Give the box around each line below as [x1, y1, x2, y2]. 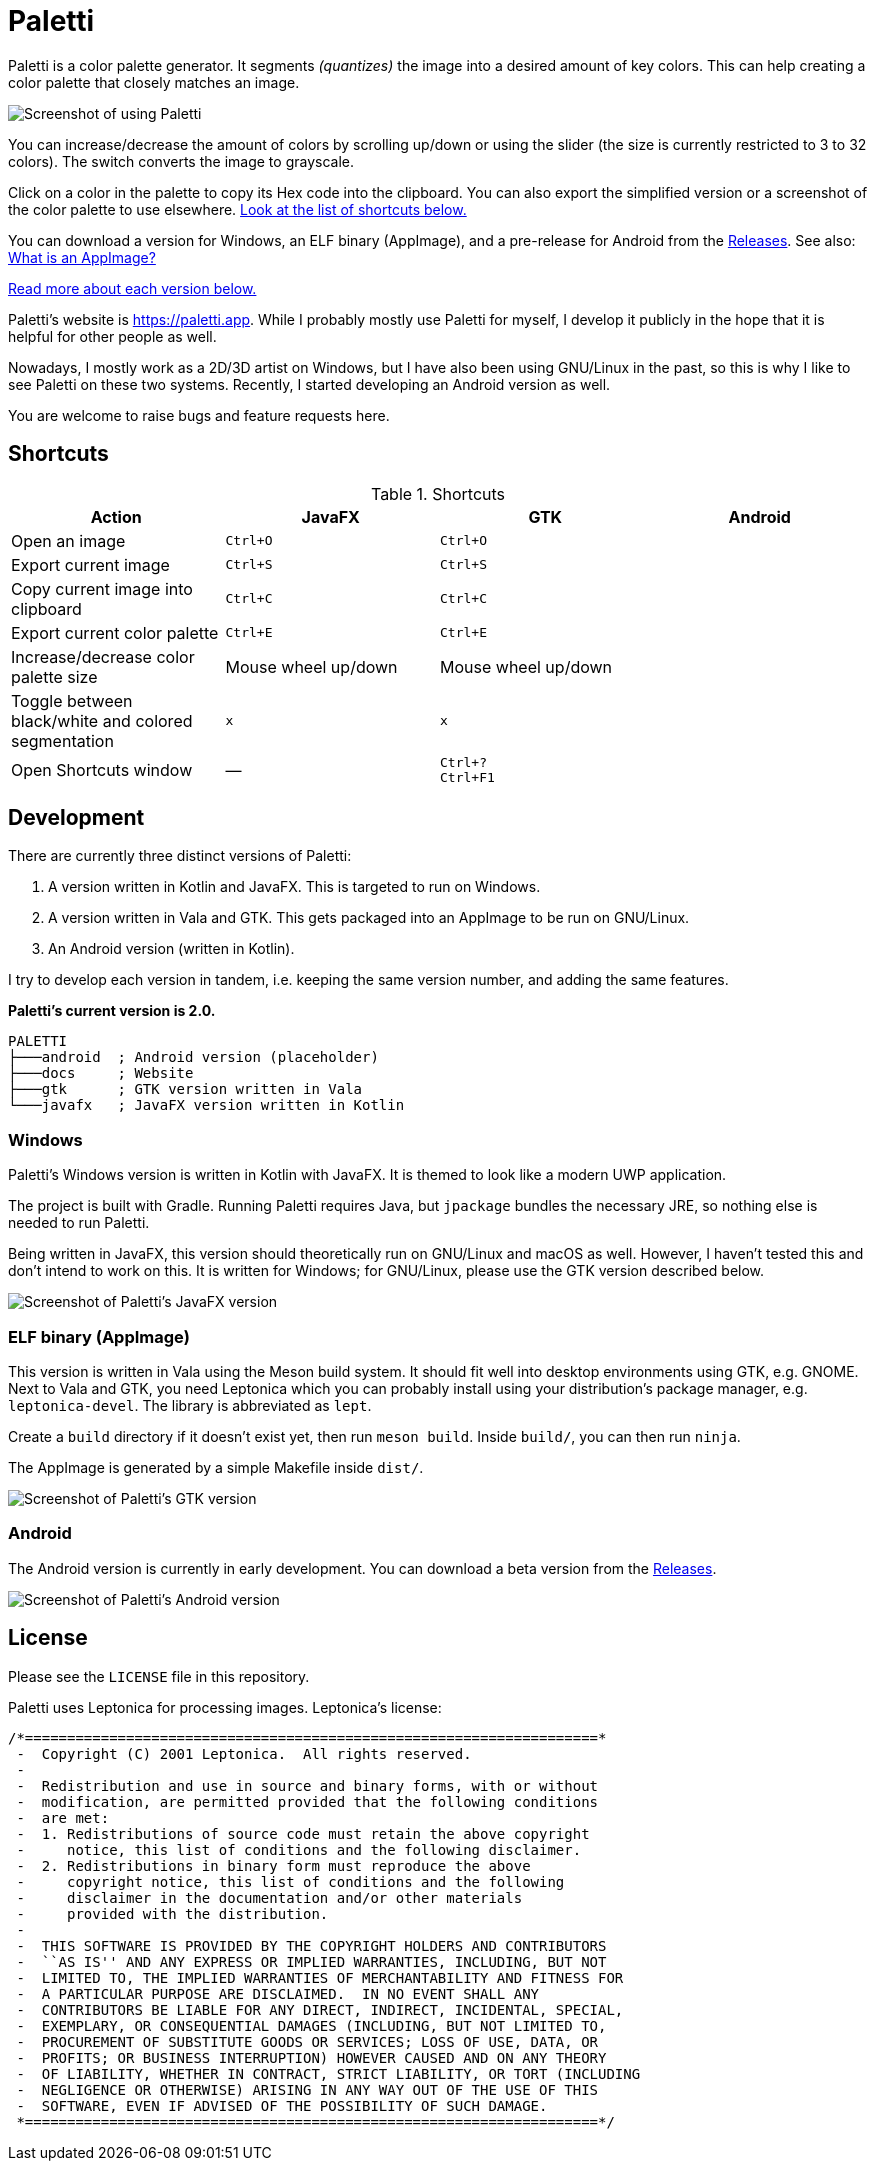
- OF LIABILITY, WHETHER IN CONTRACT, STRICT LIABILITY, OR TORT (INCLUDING [16, 2065, 641, 2082]
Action [90, 506, 142, 527]
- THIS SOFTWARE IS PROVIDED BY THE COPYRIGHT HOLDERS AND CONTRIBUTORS [16, 1937, 607, 1954]
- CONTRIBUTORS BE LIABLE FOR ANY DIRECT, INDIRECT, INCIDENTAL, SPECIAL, [16, 2001, 624, 2018]
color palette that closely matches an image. [8, 73, 300, 91]
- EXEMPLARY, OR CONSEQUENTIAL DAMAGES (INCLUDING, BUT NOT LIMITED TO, [16, 2017, 607, 2034]
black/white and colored [11, 710, 193, 731]
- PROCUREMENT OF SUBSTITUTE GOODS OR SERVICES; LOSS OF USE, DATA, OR [16, 2033, 599, 2050]
